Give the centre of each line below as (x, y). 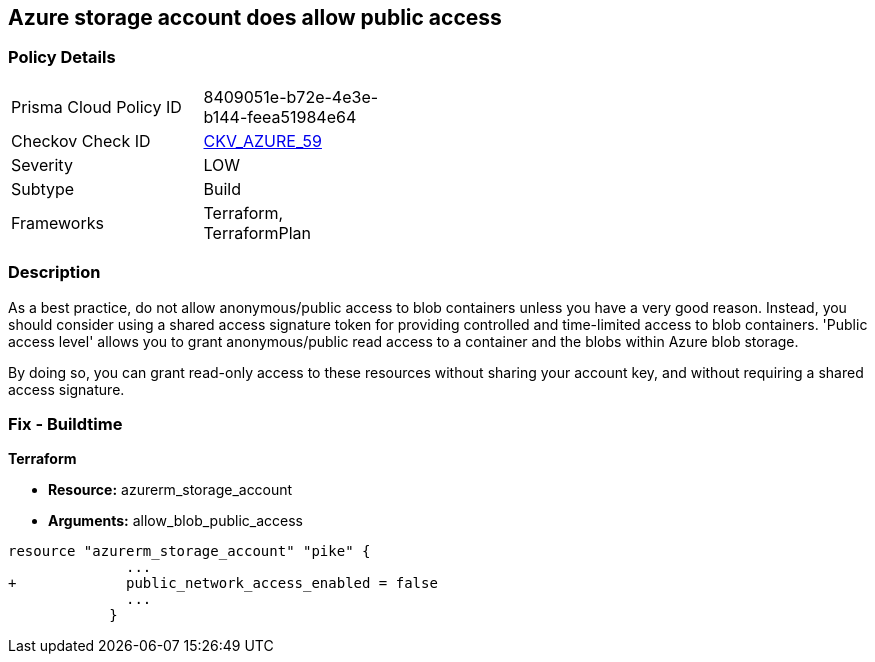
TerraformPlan (257, 232)
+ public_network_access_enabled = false (223, 583)
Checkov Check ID (81, 140)
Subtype (43, 188)
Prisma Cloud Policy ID (96, 106)
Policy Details (62, 57)
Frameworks (57, 222)
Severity (42, 164)
